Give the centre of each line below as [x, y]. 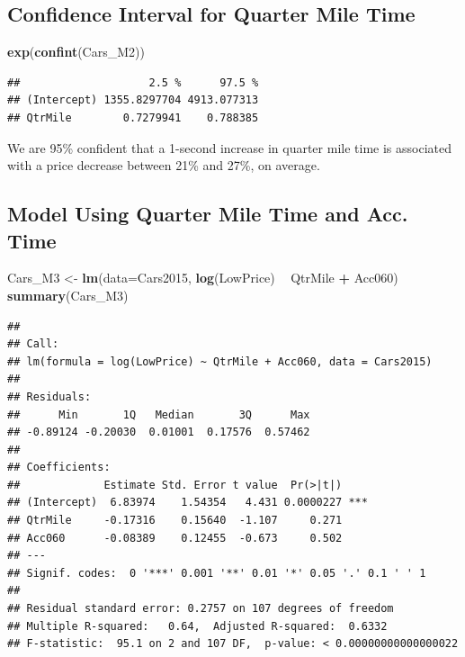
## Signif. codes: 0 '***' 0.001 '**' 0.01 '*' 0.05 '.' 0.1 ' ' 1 [217, 573]
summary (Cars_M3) [68, 295]
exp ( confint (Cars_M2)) [76, 52]
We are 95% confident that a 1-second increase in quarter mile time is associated [229, 147]
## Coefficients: [59, 468]
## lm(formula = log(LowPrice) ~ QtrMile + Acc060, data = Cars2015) [220, 361]
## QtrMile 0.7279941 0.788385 [133, 117]
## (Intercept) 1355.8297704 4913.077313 [133, 100]
